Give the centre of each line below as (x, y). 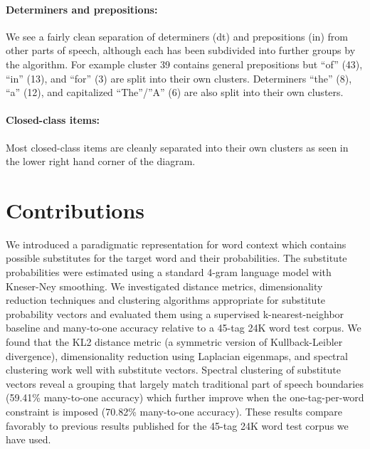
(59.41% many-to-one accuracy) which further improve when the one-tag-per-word (185, 397)
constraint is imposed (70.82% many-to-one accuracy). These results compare (174, 411)
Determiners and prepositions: (82, 9)
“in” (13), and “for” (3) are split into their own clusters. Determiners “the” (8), (179, 78)
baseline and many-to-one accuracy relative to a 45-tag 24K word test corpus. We (184, 328)
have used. (28, 439)
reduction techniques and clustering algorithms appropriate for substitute (166, 300)
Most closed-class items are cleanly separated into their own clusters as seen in (177, 147)
